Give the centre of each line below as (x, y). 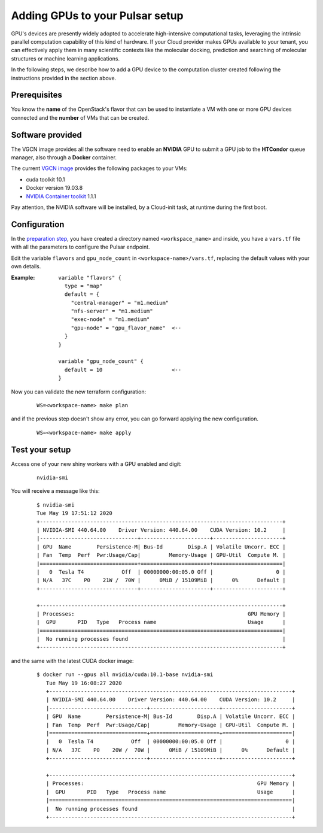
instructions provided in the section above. (64, 78)
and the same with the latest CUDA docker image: (72, 661)
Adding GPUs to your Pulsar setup (97, 16)
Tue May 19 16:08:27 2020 (84, 683)
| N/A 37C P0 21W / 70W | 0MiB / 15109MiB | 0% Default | (161, 580)
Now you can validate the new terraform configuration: (79, 392)
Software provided (46, 135)
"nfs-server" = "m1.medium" (112, 311)
